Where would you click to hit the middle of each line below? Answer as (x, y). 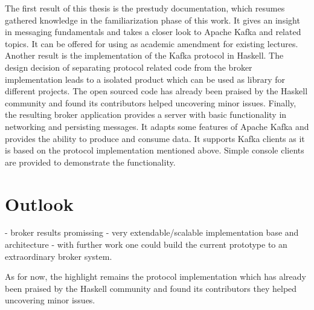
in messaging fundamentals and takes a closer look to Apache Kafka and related (153, 32)
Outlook (39, 203)
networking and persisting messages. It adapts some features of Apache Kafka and (157, 126)
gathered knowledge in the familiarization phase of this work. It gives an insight (152, 20)
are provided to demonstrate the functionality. (90, 162)
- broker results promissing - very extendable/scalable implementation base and (152, 232)
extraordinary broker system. (59, 256)
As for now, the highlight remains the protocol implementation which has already (155, 276)
